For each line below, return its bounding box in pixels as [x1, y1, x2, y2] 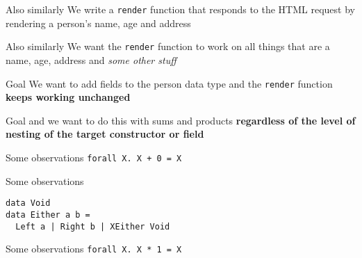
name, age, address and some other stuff [6, 52, 176, 67]
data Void [6, 198, 51, 209]
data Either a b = [6, 209, 90, 220]
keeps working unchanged [6, 90, 131, 104]
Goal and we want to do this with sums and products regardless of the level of [6, 113, 356, 127]
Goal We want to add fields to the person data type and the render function [6, 76, 333, 90]
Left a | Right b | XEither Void [15, 221, 170, 232]
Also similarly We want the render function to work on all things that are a [6, 39, 330, 54]
